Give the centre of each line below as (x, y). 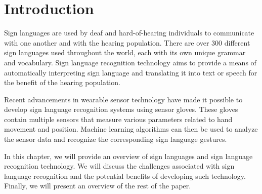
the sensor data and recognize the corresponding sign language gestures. (116, 139)
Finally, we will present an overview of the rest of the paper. (98, 186)
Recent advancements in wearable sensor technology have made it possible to (123, 99)
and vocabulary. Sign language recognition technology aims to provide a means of (130, 62)
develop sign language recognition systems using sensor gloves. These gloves (121, 109)
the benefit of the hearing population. (62, 82)
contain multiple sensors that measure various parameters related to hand (118, 119)
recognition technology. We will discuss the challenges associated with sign (119, 166)
